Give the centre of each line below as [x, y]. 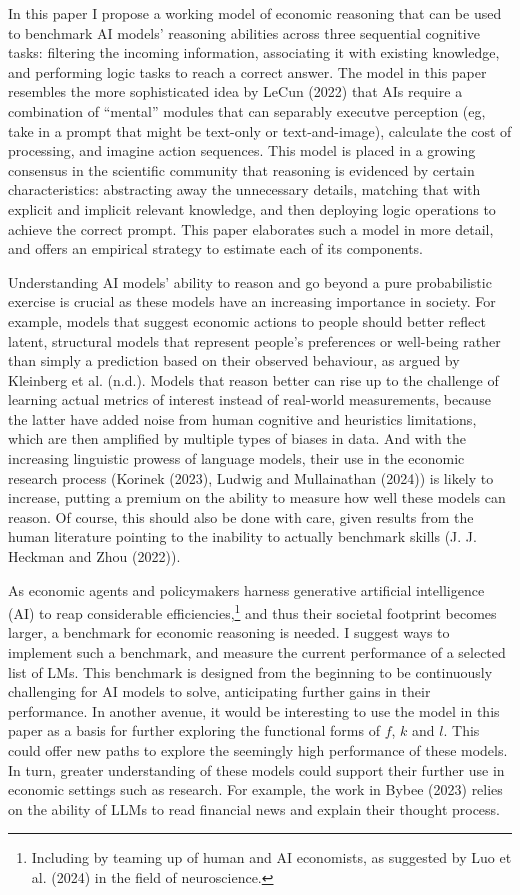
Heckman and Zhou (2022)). [94, 556]
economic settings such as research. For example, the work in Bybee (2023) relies [255, 789]
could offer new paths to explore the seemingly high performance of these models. [258, 750]
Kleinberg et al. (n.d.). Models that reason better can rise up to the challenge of [253, 379]
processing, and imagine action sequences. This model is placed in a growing [242, 150]
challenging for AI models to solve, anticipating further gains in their [219, 691]
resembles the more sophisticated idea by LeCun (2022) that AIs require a [235, 91]
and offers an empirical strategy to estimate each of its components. [216, 248]
